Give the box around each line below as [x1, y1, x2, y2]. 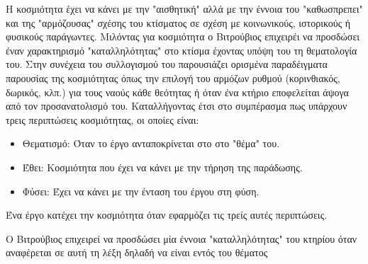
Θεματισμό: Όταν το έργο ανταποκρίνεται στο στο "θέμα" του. [22, 136, 280, 151]
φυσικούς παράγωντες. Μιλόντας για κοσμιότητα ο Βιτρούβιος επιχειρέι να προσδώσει [6, 29, 360, 44]
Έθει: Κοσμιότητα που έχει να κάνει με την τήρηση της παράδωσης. [22, 159, 303, 174]
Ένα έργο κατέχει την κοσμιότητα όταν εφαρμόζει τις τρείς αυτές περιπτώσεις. [6, 207, 328, 222]
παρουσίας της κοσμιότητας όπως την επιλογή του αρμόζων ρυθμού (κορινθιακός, [6, 70, 340, 85]
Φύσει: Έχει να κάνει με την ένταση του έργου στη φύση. [22, 183, 260, 198]
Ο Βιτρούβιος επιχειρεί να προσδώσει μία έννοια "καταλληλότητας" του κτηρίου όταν [6, 231, 357, 246]
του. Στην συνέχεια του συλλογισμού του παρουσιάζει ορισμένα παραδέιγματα [6, 57, 328, 71]
